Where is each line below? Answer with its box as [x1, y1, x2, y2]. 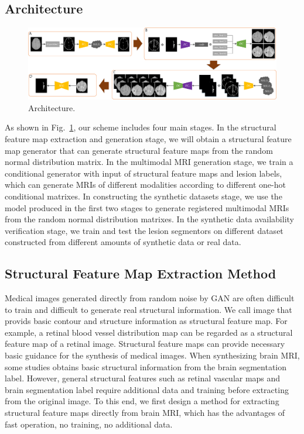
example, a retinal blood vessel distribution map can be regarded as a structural [5, 326, 293, 338]
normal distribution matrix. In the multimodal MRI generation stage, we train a [5, 156, 293, 168]
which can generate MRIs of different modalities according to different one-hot [5, 178, 286, 191]
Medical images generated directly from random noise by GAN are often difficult [5, 292, 295, 304]
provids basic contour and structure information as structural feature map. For [5, 315, 288, 327]
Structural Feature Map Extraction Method [5, 264, 276, 283]
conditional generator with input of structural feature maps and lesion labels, [5, 167, 282, 179]
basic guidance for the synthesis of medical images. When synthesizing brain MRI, [5, 349, 300, 361]
